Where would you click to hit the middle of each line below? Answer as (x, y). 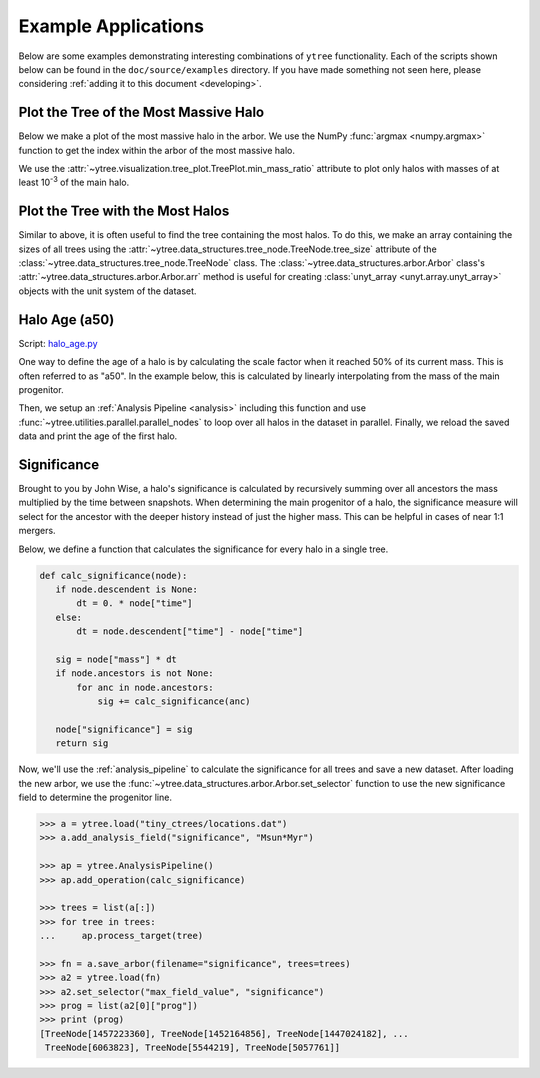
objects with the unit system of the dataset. (107, 291)
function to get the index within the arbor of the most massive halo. (156, 150)
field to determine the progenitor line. (95, 797)
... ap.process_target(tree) (121, 936)
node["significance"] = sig (124, 729)
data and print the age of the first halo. (98, 436)
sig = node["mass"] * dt (116, 659)
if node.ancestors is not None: (134, 673)
